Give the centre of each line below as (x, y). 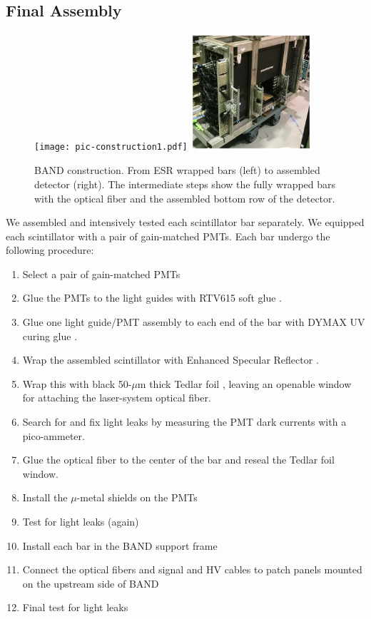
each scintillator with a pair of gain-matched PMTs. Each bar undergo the (168, 236)
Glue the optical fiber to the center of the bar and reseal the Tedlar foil (178, 460)
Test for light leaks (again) (81, 521)
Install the (45, 497)
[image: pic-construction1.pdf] (111, 147)
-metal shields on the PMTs (137, 497)
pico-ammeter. (54, 435)
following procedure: (50, 250)
